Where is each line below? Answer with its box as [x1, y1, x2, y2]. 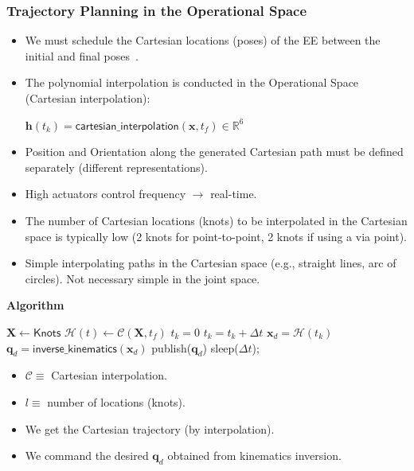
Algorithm [6, 297, 64, 313]
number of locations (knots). [47, 393, 186, 410]
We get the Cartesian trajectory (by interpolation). [25, 420, 275, 437]
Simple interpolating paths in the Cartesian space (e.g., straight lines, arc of [25, 255, 396, 271]
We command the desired [25, 447, 149, 464]
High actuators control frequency [25, 185, 186, 202]
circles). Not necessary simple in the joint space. [25, 270, 260, 286]
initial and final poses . [25, 47, 139, 64]
